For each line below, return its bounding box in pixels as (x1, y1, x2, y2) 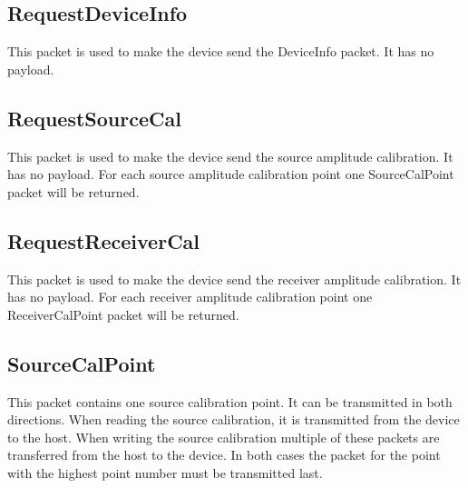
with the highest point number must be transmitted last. (7, 463, 323, 482)
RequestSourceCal (7, 104, 181, 132)
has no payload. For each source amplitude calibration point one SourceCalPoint (7, 164, 454, 184)
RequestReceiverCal (7, 226, 200, 254)
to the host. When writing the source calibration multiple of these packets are (7, 427, 440, 446)
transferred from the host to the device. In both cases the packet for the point (7, 445, 441, 464)
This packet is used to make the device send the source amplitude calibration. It (7, 146, 453, 165)
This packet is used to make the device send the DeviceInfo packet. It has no (7, 42, 434, 61)
